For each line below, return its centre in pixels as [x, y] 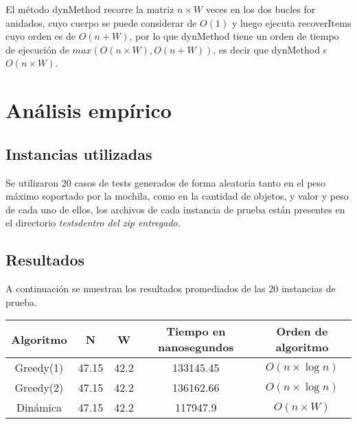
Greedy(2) [39, 388]
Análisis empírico [89, 110]
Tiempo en [196, 331]
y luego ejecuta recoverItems [291, 22]
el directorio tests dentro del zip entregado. [93, 223]
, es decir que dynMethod [266, 49]
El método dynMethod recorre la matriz [90, 9]
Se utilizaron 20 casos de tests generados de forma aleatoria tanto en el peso [166, 182]
